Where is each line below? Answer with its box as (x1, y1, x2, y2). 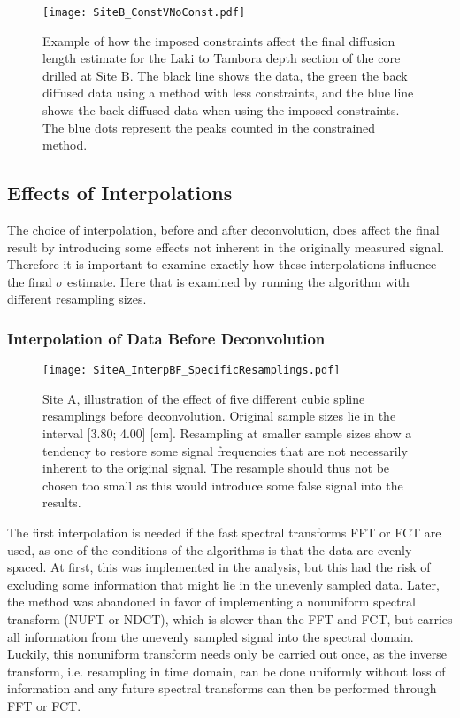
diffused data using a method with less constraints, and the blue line (42, 83, 414, 102)
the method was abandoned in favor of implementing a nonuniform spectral (7, 592, 416, 611)
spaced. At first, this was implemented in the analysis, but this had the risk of (7, 558, 431, 576)
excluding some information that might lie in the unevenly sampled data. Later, (7, 575, 440, 593)
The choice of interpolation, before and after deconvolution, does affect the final (7, 220, 440, 239)
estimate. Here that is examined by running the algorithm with (66, 272, 410, 290)
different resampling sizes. (7, 290, 147, 308)
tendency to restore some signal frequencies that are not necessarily (42, 441, 408, 459)
